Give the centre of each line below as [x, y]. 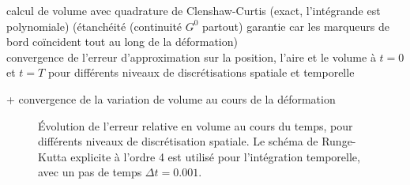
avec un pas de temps [90, 172]
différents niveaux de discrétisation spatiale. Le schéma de [178, 141]
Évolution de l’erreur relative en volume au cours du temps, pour [196, 125]
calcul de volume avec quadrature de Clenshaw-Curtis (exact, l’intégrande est [194, 10]
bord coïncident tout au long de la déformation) [122, 42]
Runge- [339, 141]
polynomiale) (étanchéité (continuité [94, 26]
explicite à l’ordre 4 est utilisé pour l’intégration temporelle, [215, 156]
